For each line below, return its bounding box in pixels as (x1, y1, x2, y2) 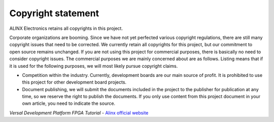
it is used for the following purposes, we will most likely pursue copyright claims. (9, 63, 178, 69)
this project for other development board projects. (22, 79, 127, 86)
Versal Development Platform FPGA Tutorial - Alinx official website (9, 109, 149, 116)
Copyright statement (9, 8, 99, 19)
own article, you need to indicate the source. (22, 100, 116, 106)
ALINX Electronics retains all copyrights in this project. (9, 25, 123, 31)
